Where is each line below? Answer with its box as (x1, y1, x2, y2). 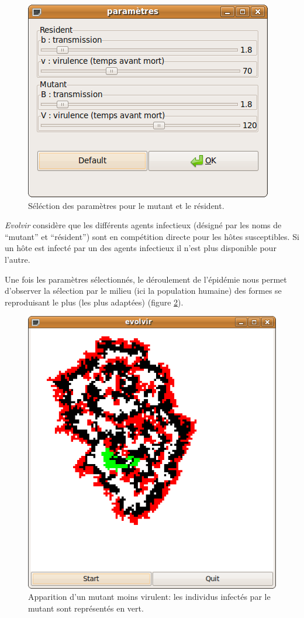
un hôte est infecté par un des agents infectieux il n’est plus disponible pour (5, 242, 277, 254)
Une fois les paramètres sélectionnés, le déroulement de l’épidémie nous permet (5, 273, 287, 285)
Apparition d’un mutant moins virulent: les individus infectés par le (28, 590, 271, 603)
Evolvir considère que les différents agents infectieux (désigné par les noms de (5, 219, 282, 231)
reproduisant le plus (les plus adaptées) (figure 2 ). (5, 296, 184, 308)
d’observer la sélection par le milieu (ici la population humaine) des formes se (5, 284, 282, 297)
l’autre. (5, 253, 30, 265)
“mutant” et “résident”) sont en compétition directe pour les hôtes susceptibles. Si (5, 230, 299, 242)
